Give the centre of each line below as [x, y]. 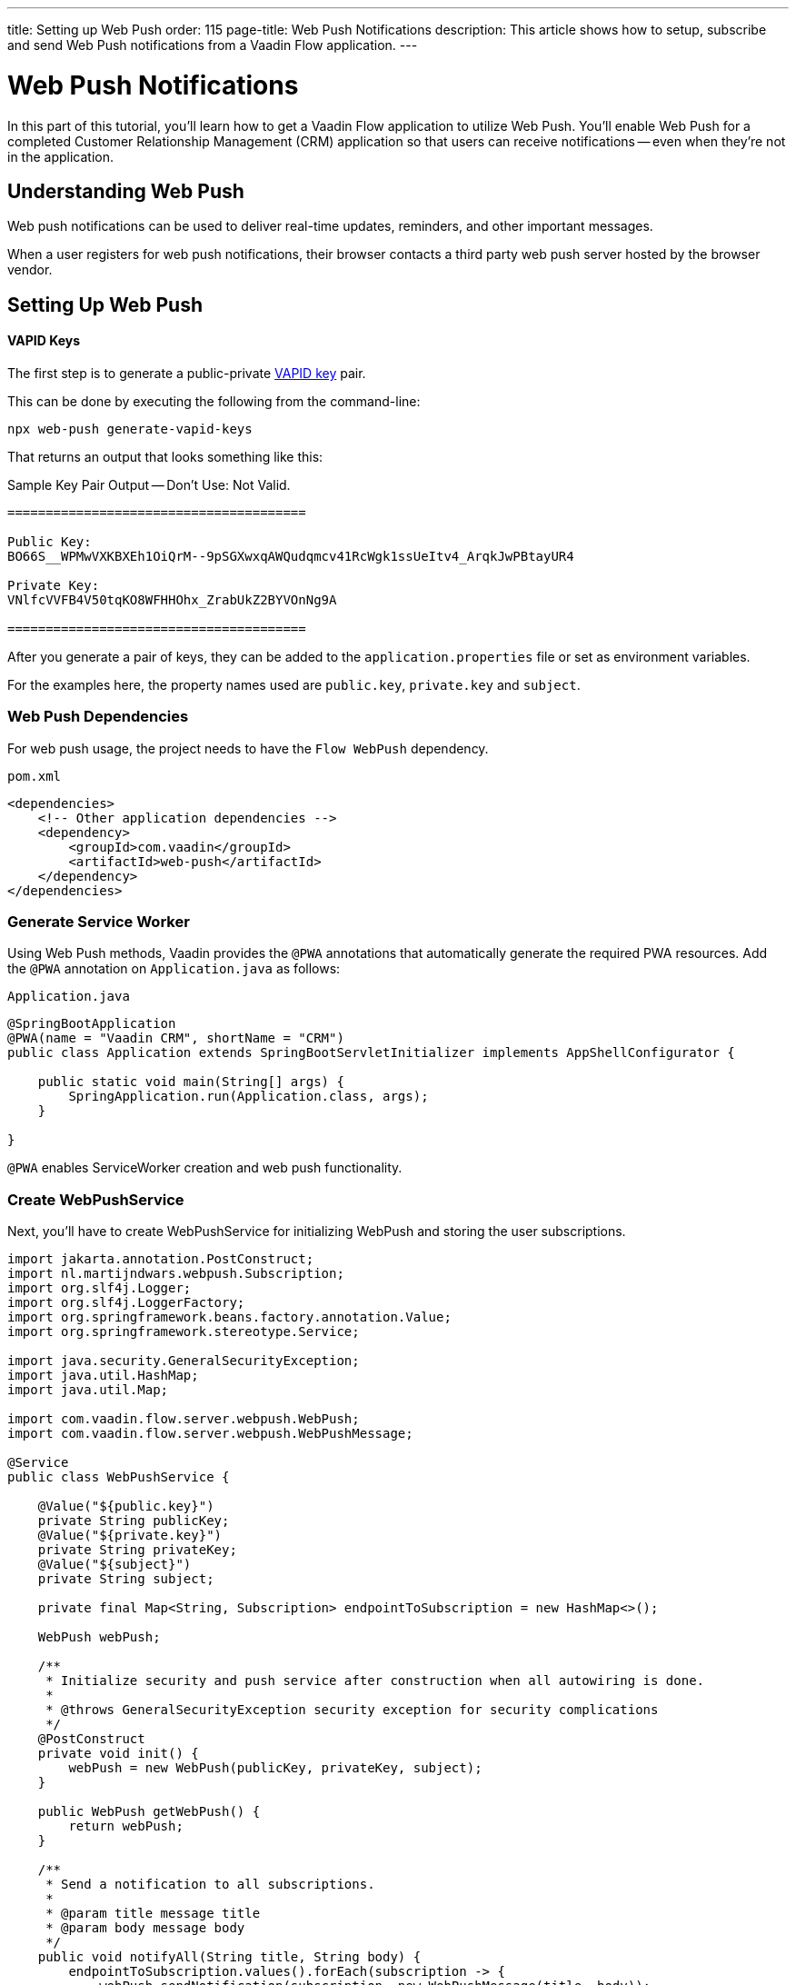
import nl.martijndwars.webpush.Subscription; [176, 1274]
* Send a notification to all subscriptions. [210, 1885]
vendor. [30, 270]
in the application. [61, 156]
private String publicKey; [134, 1521]
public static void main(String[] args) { [191, 1082]
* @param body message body [145, 1928]
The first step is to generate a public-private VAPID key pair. [187, 373]
